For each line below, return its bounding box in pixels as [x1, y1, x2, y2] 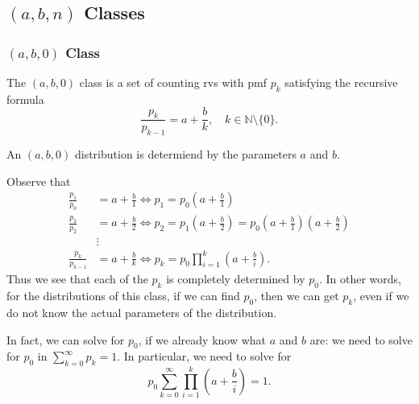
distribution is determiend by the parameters [74, 146, 297, 163]
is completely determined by [166, 270, 305, 287]
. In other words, [318, 270, 401, 287]
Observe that [6, 172, 71, 189]
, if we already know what [138, 331, 267, 348]
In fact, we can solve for [6, 331, 125, 348]
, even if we [353, 287, 409, 304]
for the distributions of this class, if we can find [6, 287, 240, 304]
